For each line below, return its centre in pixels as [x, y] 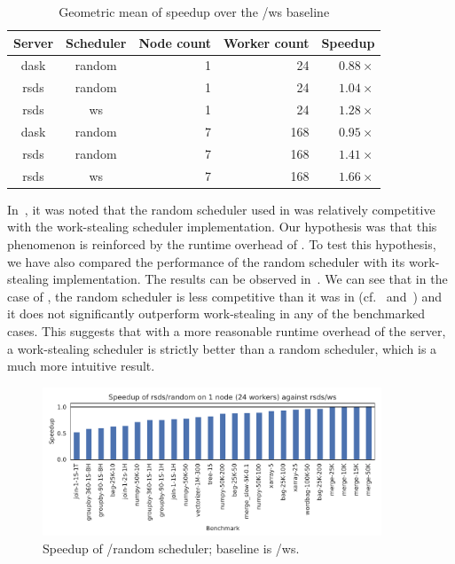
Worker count [267, 42]
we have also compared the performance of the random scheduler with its [206, 261]
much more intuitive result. [81, 366]
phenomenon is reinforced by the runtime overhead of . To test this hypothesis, [222, 243]
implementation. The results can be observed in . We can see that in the [250, 279]
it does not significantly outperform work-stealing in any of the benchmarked [216, 313]
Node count [175, 42]
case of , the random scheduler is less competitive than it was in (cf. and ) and [225, 296]
